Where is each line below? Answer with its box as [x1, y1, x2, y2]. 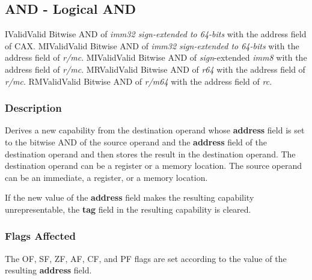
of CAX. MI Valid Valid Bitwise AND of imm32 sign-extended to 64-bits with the [5, 39, 299, 52]
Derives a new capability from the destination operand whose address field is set [5, 124, 305, 136]
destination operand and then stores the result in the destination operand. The [5, 147, 296, 160]
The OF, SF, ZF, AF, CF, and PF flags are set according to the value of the [5, 252, 287, 264]
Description [5, 100, 62, 115]
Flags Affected [5, 228, 76, 243]
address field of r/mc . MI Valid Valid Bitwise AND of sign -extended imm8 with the [5, 51, 307, 64]
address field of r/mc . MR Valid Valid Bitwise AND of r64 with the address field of [5, 62, 305, 75]
